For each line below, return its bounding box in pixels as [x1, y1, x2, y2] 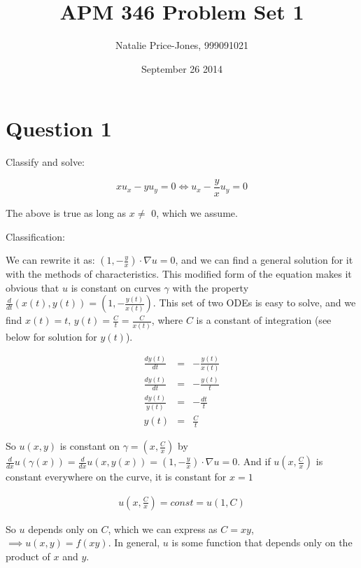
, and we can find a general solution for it [175, 253, 353, 267]
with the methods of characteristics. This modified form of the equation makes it [6, 267, 352, 281]
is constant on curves [71, 280, 161, 294]
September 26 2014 [141, 61, 222, 76]
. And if [237, 454, 271, 469]
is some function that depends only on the [171, 535, 353, 550]
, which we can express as [108, 521, 218, 536]
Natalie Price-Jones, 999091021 [115, 38, 248, 52]
